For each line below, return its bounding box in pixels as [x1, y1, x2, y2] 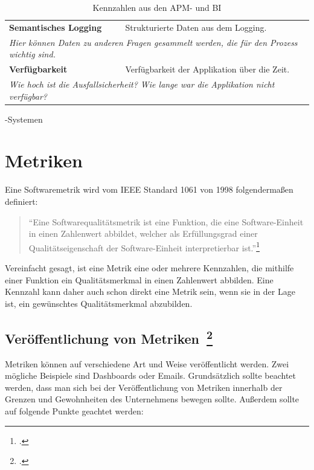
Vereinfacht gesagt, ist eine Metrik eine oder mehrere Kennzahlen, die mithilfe [5, 262, 294, 274]
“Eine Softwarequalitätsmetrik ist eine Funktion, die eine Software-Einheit [28, 215, 304, 228]
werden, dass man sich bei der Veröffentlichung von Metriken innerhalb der [5, 381, 283, 393]
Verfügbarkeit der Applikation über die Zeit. [125, 63, 290, 76]
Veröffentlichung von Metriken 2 [5, 326, 213, 347]
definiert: [5, 195, 38, 207]
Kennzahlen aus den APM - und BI [92, 1, 222, 13]
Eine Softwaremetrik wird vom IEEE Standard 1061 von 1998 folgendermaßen [5, 183, 293, 196]
